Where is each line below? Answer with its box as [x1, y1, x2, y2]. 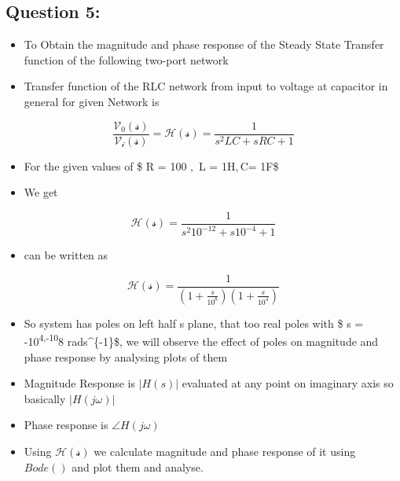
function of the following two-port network [24, 51, 229, 68]
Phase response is [24, 417, 108, 433]
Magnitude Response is [24, 375, 136, 391]
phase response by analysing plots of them [24, 348, 228, 365]
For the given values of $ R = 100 [24, 157, 187, 174]
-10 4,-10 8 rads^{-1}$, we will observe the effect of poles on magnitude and [24, 331, 379, 349]
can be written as [24, 247, 108, 263]
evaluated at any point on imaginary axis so [182, 375, 394, 391]
